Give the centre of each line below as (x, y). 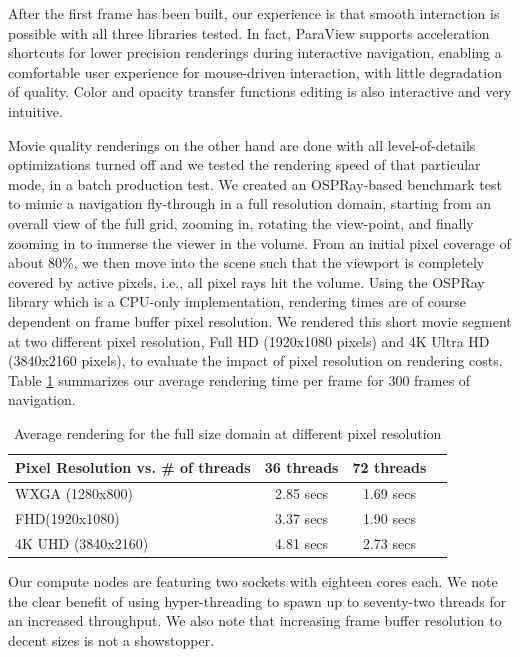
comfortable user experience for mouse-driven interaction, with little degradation (255, 71)
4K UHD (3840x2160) (82, 543)
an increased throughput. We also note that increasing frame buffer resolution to (255, 620)
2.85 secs (302, 493)
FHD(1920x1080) (67, 518)
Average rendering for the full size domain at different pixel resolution (227, 432)
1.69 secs (389, 493)
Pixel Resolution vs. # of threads (133, 467)
